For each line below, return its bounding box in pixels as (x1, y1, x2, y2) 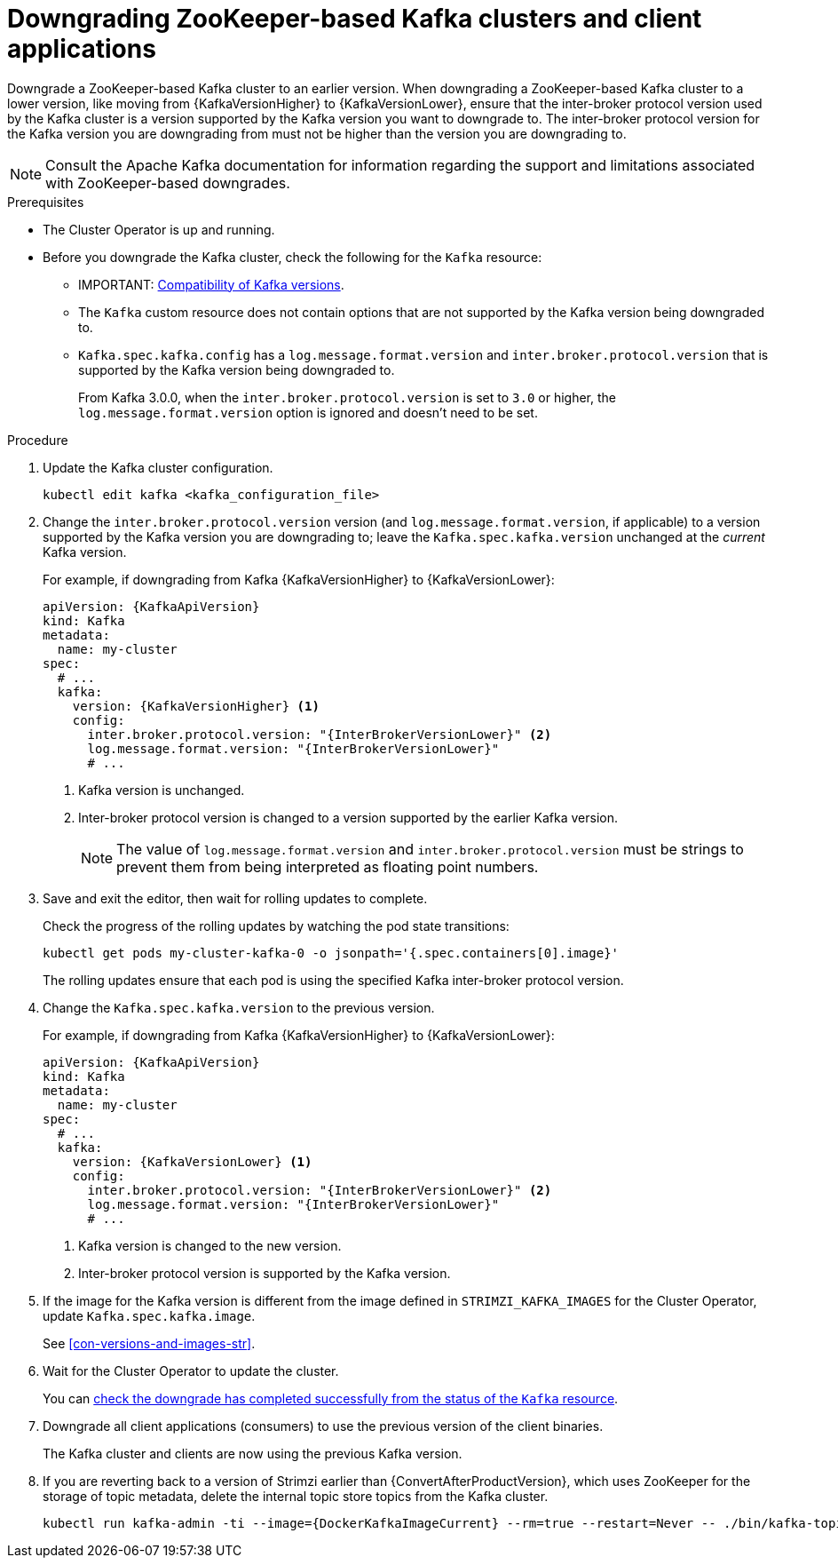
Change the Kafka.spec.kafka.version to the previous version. (43, 999, 435, 1015)
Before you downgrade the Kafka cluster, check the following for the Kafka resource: (43, 249, 542, 265)
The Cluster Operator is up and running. (43, 221, 275, 237)
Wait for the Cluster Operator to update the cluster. (43, 1362, 339, 1378)
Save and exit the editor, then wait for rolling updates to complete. (43, 890, 428, 906)
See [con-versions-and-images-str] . (43, 1335, 256, 1351)
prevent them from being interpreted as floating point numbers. (116, 857, 539, 876)
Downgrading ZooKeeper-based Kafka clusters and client (7, 4, 702, 34)
